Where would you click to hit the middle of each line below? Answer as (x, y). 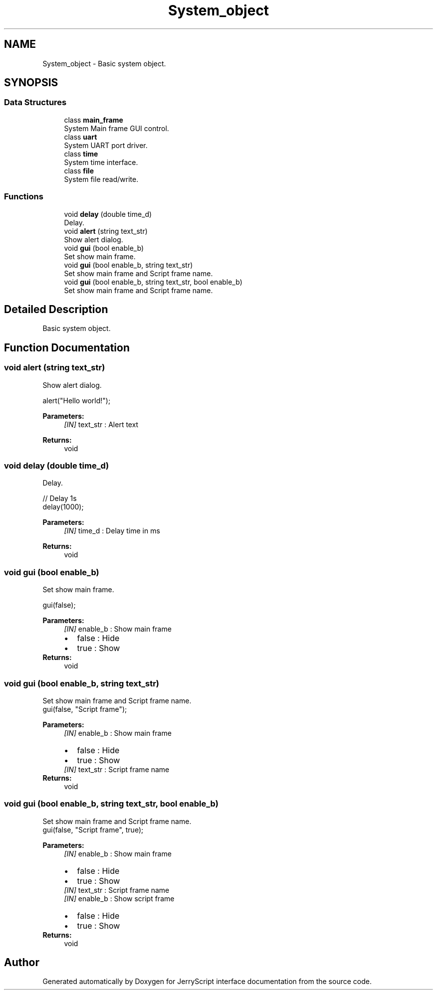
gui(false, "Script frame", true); (93, 829)
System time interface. (101, 162)
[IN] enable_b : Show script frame (119, 898)
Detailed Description (56, 309)
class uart (81, 137)
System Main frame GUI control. (116, 128)
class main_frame (94, 120)
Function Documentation (67, 347)
